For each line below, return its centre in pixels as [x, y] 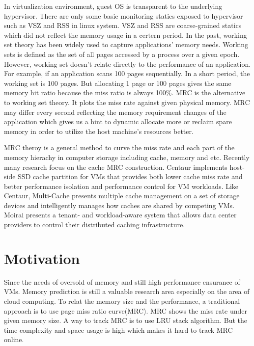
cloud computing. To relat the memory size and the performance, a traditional [122, 301]
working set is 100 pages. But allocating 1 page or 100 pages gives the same [118, 83]
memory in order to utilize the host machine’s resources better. [99, 131]
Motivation [42, 258]
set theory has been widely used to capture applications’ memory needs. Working [126, 44]
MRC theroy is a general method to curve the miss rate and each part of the [119, 147]
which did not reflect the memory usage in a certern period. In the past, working [126, 35]
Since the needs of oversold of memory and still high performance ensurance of [122, 281]
